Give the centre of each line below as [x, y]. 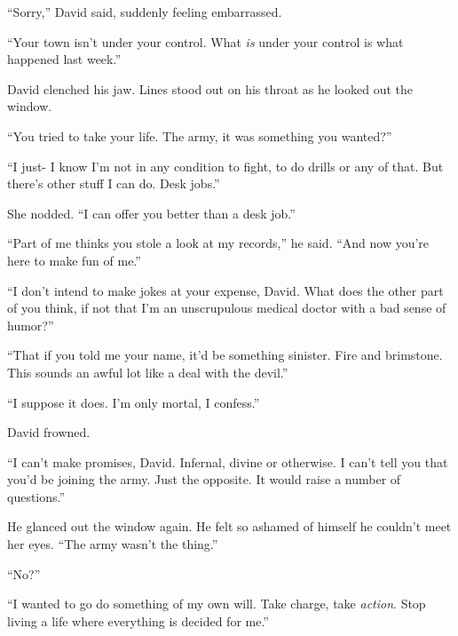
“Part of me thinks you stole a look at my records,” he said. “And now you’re [218, 243]
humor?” [31, 325]
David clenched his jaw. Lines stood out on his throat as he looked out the [210, 88]
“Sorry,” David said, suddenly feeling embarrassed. [145, 12]
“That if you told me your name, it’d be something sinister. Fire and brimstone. [225, 355]
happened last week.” [64, 59]
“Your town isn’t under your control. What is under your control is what [205, 41]
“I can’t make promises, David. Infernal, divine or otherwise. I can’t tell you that [228, 461]
